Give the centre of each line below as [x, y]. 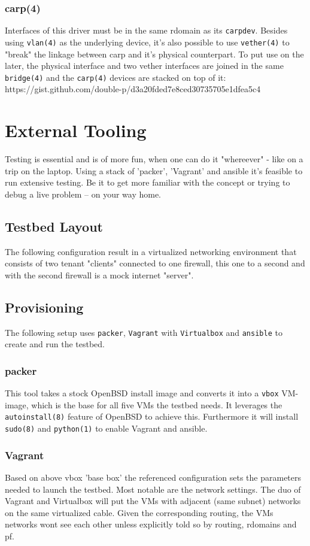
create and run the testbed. [55, 344]
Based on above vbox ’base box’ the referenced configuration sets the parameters [153, 477]
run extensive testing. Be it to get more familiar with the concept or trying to [148, 182]
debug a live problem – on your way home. [83, 194]
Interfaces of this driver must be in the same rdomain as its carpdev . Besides [146, 30]
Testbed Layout [54, 226]
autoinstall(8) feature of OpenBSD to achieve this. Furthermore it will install [152, 416]
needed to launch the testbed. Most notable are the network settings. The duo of [153, 489]
